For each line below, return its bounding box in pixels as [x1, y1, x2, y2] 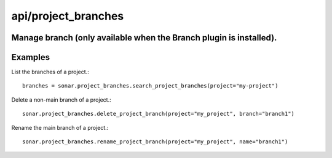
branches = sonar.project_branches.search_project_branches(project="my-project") [22, 83, 279, 89]
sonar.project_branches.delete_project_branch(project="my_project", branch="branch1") [22, 110, 295, 118]
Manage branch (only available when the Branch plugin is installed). [11, 32, 277, 43]
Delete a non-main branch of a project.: [11, 96, 111, 103]
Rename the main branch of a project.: [11, 124, 109, 131]
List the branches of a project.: [11, 68, 89, 76]
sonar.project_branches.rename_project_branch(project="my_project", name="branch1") [22, 138, 288, 145]
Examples [11, 52, 50, 62]
